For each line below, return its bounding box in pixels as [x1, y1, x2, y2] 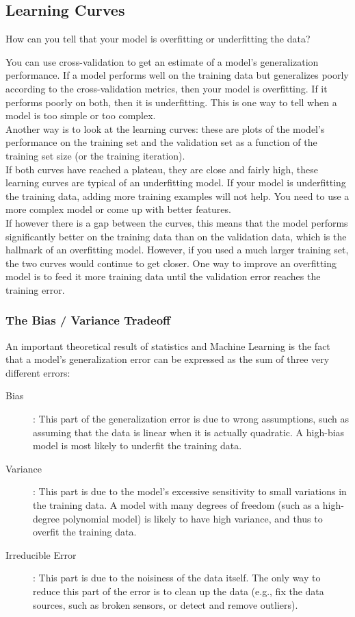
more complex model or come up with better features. [5, 202, 231, 216]
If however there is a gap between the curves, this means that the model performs [5, 215, 348, 229]
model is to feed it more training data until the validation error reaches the [5, 269, 321, 284]
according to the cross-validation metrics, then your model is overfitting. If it [5, 81, 328, 95]
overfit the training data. [33, 525, 137, 539]
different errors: [5, 365, 70, 379]
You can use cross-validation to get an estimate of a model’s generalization [5, 54, 319, 68]
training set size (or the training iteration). [5, 148, 185, 162]
